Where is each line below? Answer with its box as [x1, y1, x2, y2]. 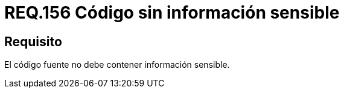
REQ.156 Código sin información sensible [4, 2, 340, 23]
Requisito [4, 34, 62, 49]
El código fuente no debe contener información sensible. [4, 59, 230, 70]
